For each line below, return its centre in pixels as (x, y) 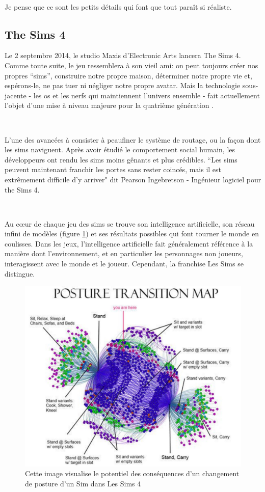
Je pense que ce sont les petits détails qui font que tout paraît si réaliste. (118, 6)
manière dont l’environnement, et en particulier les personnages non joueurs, (124, 253)
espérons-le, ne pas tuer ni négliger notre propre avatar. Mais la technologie (123, 85)
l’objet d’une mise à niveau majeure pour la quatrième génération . (109, 105)
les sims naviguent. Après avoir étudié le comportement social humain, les (120, 149)
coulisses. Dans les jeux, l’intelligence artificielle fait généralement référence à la (129, 243)
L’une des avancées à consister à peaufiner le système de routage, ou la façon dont (133, 139)
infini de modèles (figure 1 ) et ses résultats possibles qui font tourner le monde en (132, 234)
